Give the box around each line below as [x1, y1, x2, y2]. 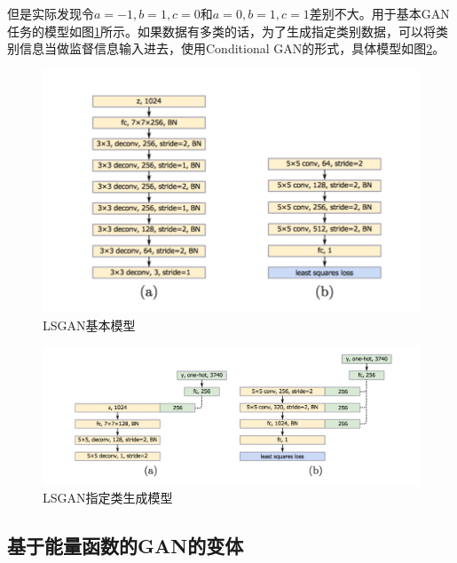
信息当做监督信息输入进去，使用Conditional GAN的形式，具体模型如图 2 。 [19, 39, 445, 58]
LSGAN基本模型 [43, 316, 136, 335]
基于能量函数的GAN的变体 [7, 531, 244, 559]
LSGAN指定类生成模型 [43, 488, 173, 506]
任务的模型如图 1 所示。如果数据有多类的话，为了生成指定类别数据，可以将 [7, 21, 436, 40]
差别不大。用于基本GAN [309, 4, 450, 22]
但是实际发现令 [7, 4, 94, 22]
